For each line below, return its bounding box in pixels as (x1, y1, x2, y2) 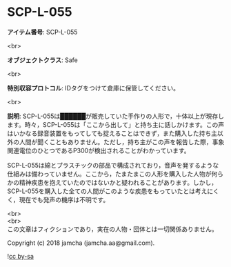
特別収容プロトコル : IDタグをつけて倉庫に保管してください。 (7, 83, 179, 92)
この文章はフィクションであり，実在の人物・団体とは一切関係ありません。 (7, 225, 219, 233)
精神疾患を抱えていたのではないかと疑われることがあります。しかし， (19, 178, 218, 186)
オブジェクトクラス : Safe (7, 56, 78, 64)
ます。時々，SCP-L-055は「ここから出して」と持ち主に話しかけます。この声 (7, 120, 225, 128)
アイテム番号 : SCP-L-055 (7, 28, 78, 36)
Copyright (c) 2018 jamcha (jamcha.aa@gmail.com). (7, 239, 155, 247)
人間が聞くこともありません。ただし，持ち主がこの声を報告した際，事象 (19, 137, 225, 146)
